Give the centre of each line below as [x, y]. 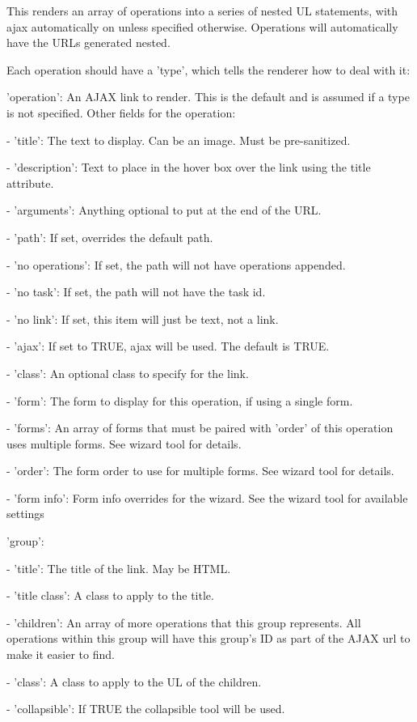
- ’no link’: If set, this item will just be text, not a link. [143, 319]
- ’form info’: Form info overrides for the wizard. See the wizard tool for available [207, 497]
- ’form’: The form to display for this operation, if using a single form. [180, 400]
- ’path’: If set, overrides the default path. [110, 237]
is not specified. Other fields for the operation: [121, 112]
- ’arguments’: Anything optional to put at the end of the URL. [164, 210]
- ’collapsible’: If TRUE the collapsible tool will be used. [146, 709]
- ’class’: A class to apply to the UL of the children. [134, 681]
